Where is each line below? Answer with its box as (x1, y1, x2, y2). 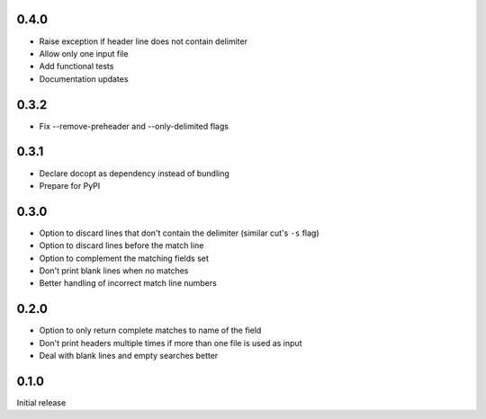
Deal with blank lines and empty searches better (39, 351, 219, 361)
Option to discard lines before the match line (39, 240, 204, 251)
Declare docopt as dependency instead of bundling (39, 167, 229, 179)
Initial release (16, 397, 67, 408)
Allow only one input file (39, 48, 129, 58)
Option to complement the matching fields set (39, 253, 209, 263)
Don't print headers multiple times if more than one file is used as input (39, 337, 302, 348)
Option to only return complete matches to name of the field (39, 325, 262, 336)
